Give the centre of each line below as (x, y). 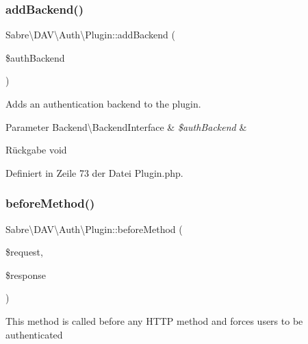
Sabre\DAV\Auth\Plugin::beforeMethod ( (94, 229)
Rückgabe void (36, 150)
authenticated (34, 334)
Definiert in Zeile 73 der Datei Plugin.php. (94, 172)
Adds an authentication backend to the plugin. (103, 103)
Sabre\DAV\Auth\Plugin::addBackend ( (91, 35)
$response (26, 274)
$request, (24, 252)
